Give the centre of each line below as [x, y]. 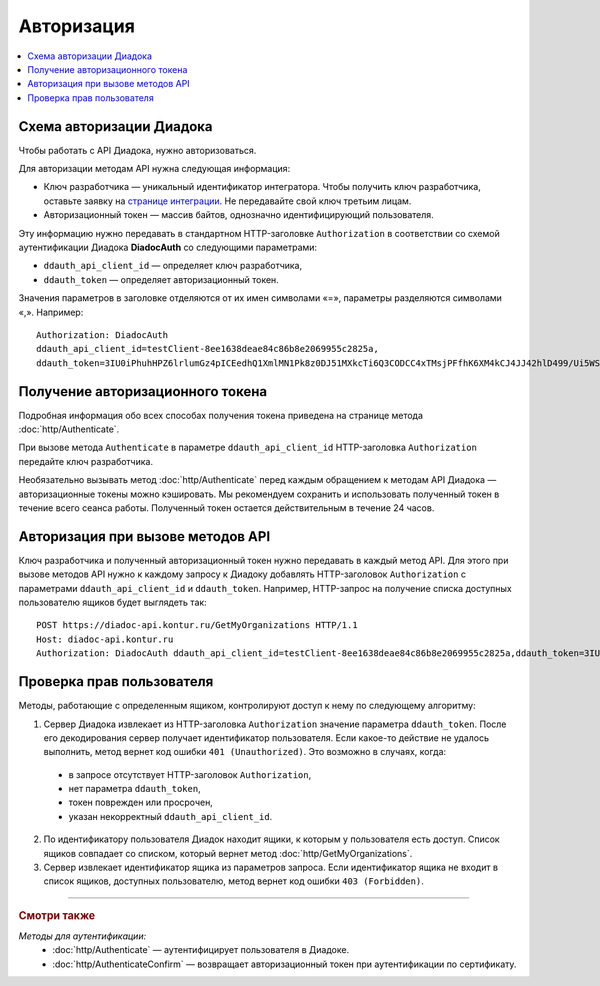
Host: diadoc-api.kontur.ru [105, 639]
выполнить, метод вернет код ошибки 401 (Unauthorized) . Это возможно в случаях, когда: [245, 752]
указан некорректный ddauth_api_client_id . [170, 816]
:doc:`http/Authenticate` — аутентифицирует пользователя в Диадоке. [201, 950]
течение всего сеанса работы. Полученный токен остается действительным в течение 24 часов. [226, 507]
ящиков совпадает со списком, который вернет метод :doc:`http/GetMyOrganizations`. [228, 853]
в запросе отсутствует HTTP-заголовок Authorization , [190, 774]
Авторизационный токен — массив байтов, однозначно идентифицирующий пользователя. [238, 215]
